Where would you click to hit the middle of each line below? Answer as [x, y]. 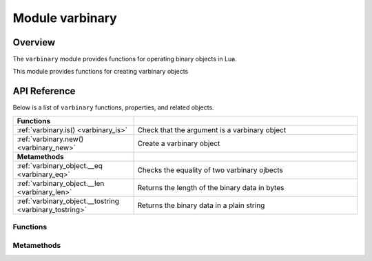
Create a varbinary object [179, 143]
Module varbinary [65, 18]
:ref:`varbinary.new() [50, 139]
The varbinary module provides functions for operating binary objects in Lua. [125, 59]
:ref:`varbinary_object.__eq [60, 165]
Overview [34, 42]
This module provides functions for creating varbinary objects [101, 72]
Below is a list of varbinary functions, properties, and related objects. [113, 107]
